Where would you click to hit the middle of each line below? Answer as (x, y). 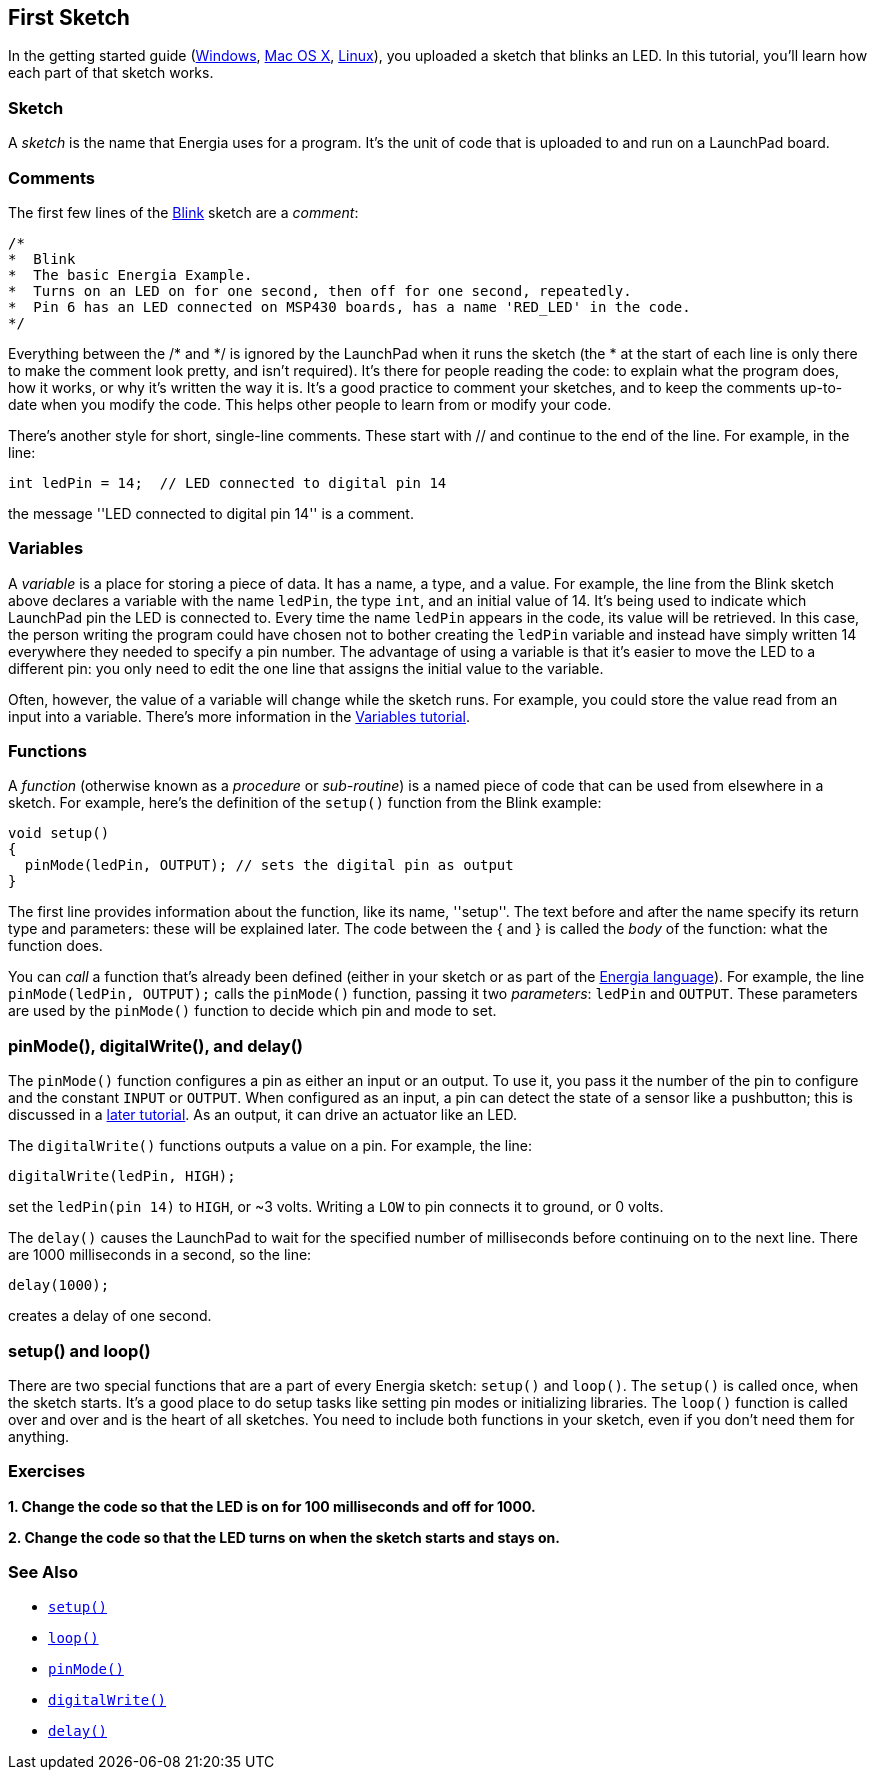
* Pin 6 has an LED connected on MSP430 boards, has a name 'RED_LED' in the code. (349, 306)
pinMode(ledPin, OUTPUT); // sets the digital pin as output (269, 865)
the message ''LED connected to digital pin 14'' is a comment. (211, 513)
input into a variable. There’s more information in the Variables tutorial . (239, 716)
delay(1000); (59, 1285)
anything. (39, 1436)
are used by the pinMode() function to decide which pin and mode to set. (252, 1011)
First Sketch (69, 17)
